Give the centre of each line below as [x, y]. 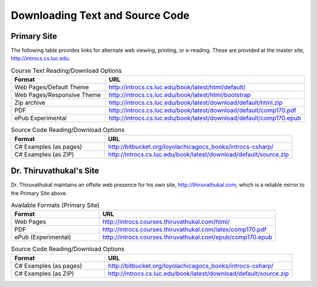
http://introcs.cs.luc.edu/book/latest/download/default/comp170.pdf [203, 111]
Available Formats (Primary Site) [55, 205]
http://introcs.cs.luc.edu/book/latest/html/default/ [177, 87]
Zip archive [30, 103]
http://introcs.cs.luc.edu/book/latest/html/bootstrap [180, 95]
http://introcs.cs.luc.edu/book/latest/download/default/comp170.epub [205, 118]
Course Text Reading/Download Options [67, 71]
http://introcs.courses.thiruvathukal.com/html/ [166, 222]
